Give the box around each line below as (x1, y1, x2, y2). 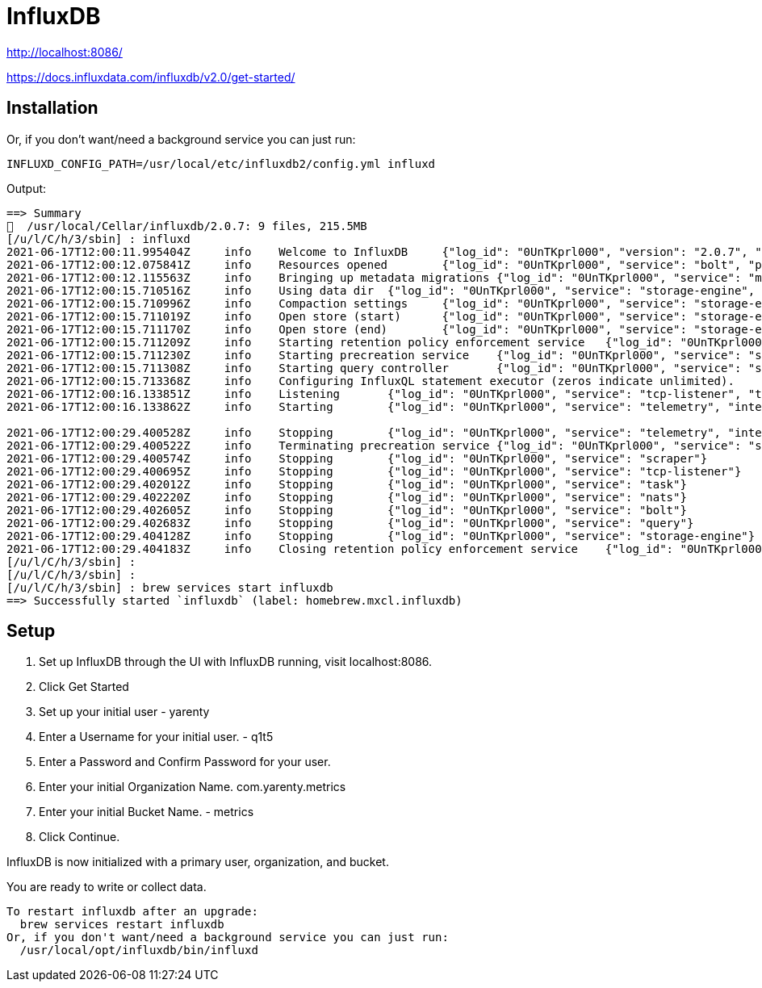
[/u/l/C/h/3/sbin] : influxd (6, 232, 190, 245)
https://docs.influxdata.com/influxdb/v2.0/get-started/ (6, 69, 295, 84)
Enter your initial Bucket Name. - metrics (39, 805, 254, 819)
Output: (6, 181, 47, 195)
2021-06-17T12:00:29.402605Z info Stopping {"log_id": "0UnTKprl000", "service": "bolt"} (6, 503, 687, 517)
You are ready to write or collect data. (6, 880, 207, 894)
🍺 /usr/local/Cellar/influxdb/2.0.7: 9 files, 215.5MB (6, 219, 367, 232)
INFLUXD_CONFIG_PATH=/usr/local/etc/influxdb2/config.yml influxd (6, 157, 436, 170)
